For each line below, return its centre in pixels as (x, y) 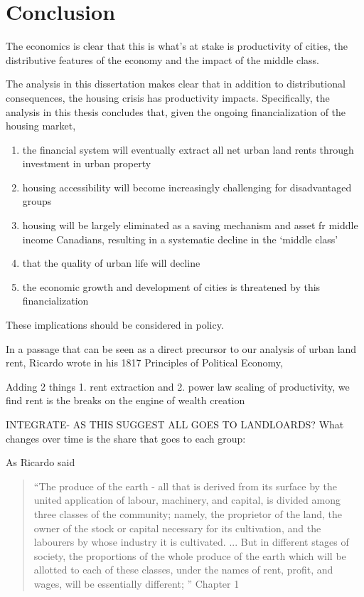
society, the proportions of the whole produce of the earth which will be (190, 555)
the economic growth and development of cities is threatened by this (171, 286)
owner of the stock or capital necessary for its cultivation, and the (177, 528)
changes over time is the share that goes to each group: (126, 438)
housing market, (41, 126)
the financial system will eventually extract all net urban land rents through (188, 149)
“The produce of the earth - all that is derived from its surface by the (186, 486)
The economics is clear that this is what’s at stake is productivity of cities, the (177, 46)
